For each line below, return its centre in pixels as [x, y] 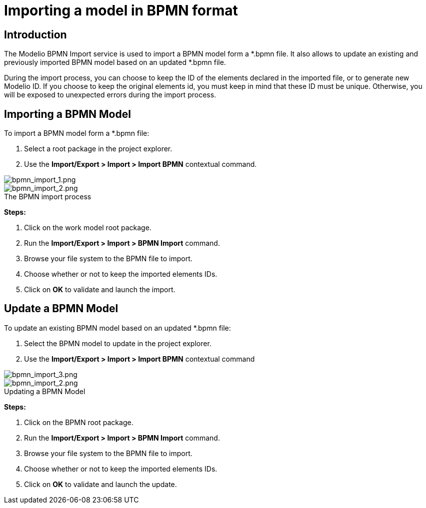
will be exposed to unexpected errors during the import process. [110, 95]
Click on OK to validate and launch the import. [100, 290]
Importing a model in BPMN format [121, 10]
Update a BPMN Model [61, 309]
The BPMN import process [48, 197]
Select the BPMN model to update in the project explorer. [118, 343]
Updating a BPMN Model [45, 391]
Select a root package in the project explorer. [98, 149]
